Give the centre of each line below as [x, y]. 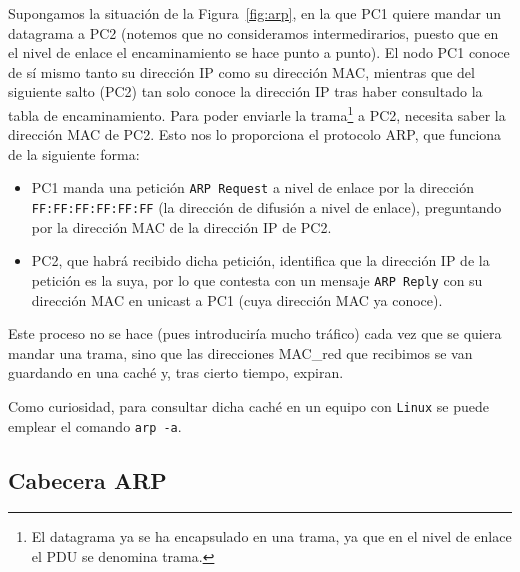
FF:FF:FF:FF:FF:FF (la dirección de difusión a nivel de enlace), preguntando [266, 207]
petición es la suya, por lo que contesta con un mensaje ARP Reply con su [257, 279]
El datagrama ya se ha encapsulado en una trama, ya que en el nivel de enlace [271, 536]
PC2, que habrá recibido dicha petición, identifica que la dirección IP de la [260, 260]
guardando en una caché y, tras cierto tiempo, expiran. [176, 372]
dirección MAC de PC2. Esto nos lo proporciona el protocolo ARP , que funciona [255, 134]
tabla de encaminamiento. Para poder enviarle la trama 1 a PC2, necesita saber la [257, 113]
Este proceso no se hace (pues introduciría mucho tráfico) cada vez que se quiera [255, 333]
